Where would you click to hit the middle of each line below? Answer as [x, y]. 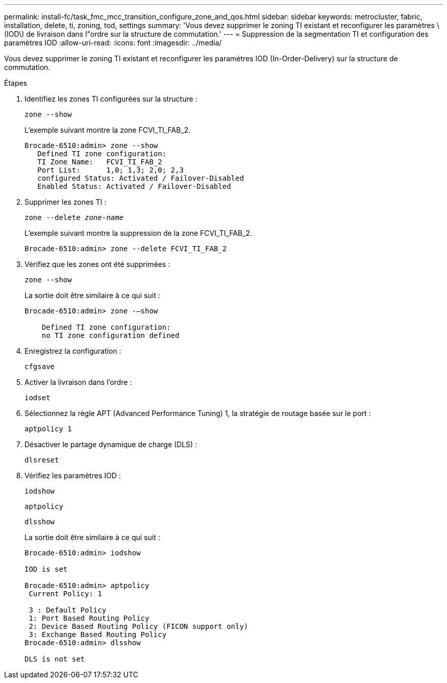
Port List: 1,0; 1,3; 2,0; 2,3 [110, 170]
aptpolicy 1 [48, 429]
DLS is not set [55, 659]
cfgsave [40, 367]
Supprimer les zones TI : [66, 202]
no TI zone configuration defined [110, 335]
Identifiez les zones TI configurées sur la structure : [111, 99]
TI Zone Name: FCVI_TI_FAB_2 [100, 162]
